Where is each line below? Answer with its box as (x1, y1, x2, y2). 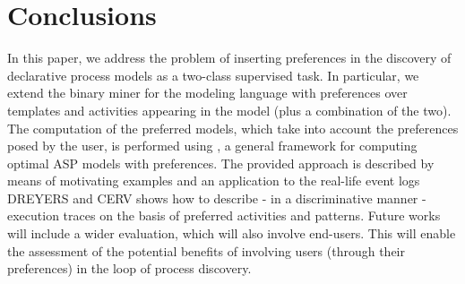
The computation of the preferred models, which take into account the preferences (7, 118, 459, 137)
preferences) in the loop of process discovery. (7, 259, 252, 278)
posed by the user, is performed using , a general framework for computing (7, 136, 418, 155)
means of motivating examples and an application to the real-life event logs (7, 171, 420, 190)
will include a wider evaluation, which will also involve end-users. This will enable (7, 224, 456, 243)
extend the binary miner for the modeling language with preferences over (7, 83, 408, 102)
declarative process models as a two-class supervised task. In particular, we (7, 65, 419, 84)
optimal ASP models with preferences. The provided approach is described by (7, 153, 435, 172)
